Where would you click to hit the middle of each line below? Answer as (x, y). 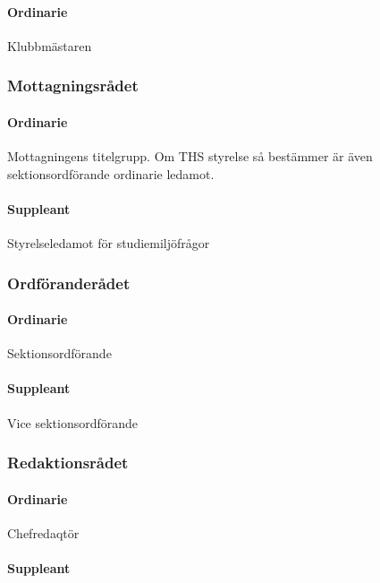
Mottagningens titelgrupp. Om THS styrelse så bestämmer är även (190, 156)
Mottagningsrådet (73, 86)
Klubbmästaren (50, 45)
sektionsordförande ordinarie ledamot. (111, 173)
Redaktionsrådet (68, 463)
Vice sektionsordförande (73, 422)
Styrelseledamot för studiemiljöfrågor (109, 243)
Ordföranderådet (69, 283)
